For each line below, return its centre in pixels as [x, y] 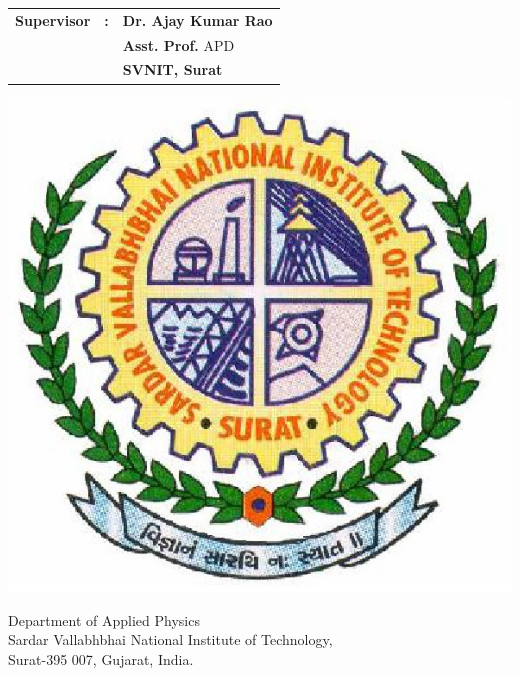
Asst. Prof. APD [178, 44]
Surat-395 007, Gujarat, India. [101, 658]
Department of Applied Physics [104, 619]
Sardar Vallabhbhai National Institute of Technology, [170, 639]
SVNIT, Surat [172, 69]
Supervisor [53, 19]
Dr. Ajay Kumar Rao [197, 19]
